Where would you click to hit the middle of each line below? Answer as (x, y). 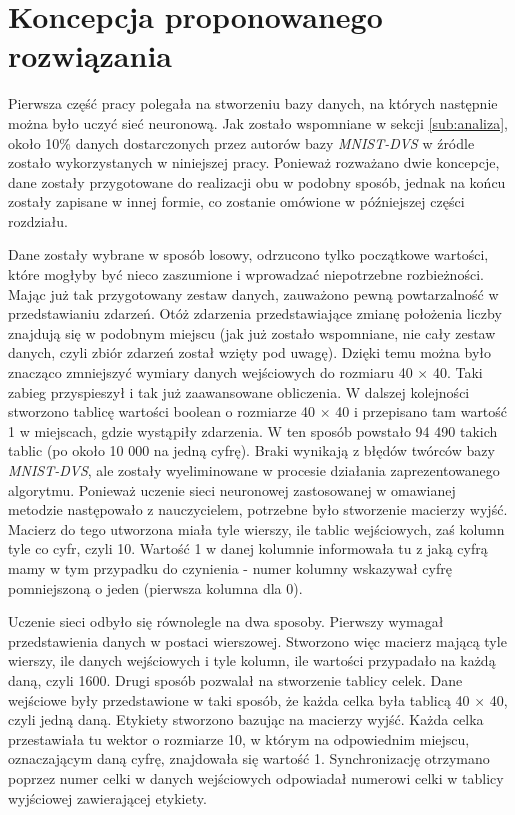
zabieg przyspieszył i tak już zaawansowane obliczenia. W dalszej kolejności (239, 391)
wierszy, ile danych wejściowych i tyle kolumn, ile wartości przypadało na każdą (252, 660)
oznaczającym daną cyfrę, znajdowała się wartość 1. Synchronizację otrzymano (249, 758)
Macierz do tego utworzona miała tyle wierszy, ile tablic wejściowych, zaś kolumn (256, 528)
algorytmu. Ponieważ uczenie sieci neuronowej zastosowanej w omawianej (232, 489)
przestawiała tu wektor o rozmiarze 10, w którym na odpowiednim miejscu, (239, 738)
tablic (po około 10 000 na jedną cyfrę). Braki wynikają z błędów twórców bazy (251, 450)
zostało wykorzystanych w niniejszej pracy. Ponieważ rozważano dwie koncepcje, (254, 162)
